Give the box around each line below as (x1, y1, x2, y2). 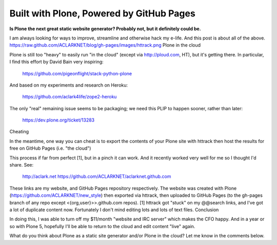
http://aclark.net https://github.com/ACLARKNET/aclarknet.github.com (22, 173, 171, 179)
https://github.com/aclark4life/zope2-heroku (22, 94, 117, 100)
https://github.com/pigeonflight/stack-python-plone (22, 70, 132, 76)
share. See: (9, 162, 34, 168)
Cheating (9, 129, 29, 135)
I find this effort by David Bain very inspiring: (9, 59, 104, 65)
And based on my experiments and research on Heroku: (9, 82, 128, 88)
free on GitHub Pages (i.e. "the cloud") (9, 145, 91, 151)
